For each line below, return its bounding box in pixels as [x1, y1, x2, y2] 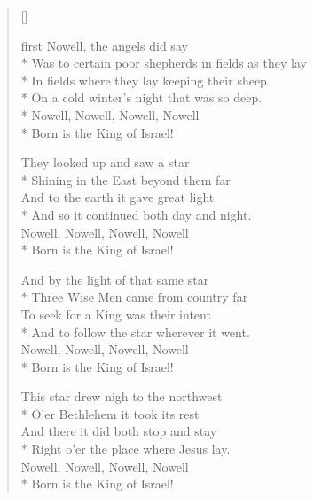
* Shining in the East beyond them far [20, 170, 231, 189]
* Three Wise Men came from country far [20, 287, 248, 306]
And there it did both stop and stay [20, 422, 217, 440]
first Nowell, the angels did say [20, 36, 188, 54]
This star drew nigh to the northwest [20, 387, 223, 406]
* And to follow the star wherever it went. [20, 322, 250, 341]
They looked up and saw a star [20, 153, 190, 172]
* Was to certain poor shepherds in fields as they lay [20, 53, 307, 72]
